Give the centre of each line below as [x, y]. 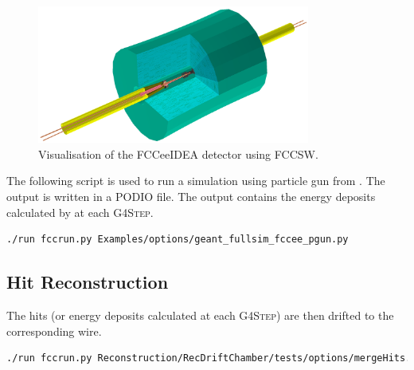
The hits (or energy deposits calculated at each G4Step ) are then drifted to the [200, 315]
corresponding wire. [54, 331]
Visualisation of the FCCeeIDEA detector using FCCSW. [178, 154]
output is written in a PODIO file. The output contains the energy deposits [191, 197]
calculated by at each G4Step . [80, 212]
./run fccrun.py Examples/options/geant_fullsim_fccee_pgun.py [178, 240]
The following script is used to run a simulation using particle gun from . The [196, 181]
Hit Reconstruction [88, 282]
